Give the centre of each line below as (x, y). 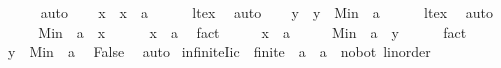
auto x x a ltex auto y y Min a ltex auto (266, 12)
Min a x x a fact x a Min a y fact (252, 31)
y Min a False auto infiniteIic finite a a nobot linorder (219, 51)
